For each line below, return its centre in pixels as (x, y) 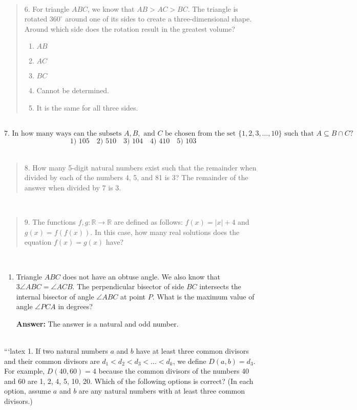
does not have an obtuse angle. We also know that (141, 276)
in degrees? (75, 306)
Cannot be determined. (73, 90)
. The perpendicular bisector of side (128, 286)
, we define (190, 361)
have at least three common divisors (192, 351)
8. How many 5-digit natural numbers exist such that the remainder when (140, 167)
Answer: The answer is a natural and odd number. (97, 323)
